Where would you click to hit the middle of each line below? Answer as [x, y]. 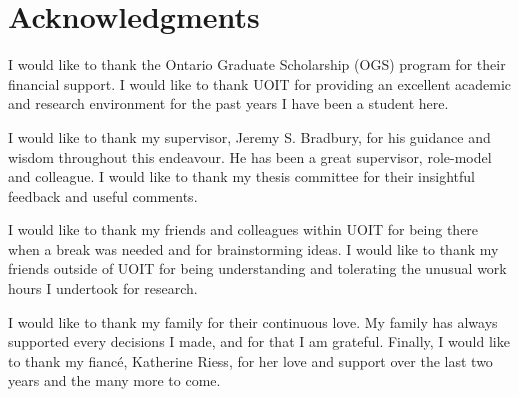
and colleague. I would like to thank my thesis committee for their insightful [241, 176]
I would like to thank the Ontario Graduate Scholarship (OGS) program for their [257, 64]
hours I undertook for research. [103, 288]
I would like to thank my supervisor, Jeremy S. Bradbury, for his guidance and [249, 136]
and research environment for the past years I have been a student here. [228, 103]
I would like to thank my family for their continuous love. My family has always [253, 321]
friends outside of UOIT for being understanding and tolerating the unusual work [257, 268]
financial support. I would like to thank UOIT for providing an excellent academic [260, 83]
